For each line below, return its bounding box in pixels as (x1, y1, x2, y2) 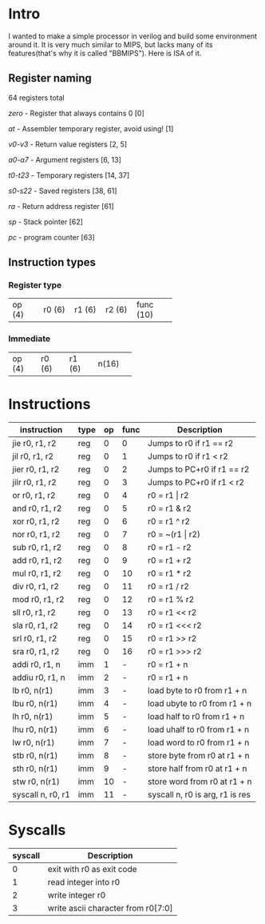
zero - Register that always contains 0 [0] (8, 108, 145, 118)
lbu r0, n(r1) (12, 697, 58, 709)
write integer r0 (47, 890, 106, 901)
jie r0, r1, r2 (12, 437, 57, 448)
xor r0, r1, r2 (12, 516, 60, 527)
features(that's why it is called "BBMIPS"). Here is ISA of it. (8, 48, 202, 58)
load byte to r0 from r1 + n (147, 685, 247, 696)
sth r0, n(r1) (12, 762, 58, 773)
